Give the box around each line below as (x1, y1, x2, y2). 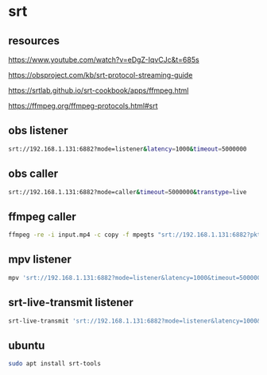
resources (8, 34, 60, 48)
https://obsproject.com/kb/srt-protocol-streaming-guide (8, 71, 193, 79)
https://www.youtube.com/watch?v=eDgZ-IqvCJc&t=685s (8, 55, 200, 64)
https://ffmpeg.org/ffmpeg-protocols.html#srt (8, 101, 158, 110)
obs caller (8, 167, 59, 181)
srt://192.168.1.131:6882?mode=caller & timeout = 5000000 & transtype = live (8, 188, 247, 196)
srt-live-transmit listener (8, 296, 133, 309)
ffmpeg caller (8, 209, 77, 224)
